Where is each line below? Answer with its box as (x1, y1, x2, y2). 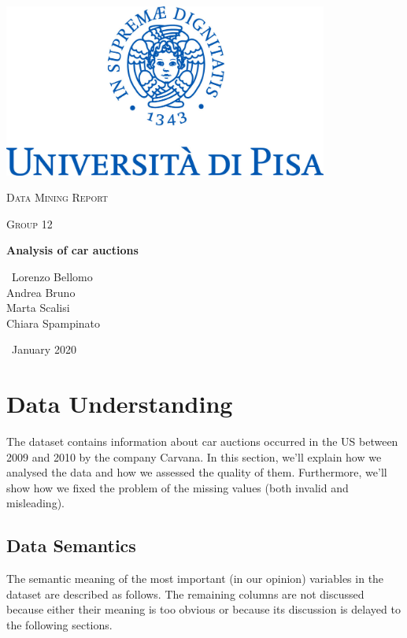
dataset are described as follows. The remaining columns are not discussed (6, 585, 364, 602)
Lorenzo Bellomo (11, 268, 93, 284)
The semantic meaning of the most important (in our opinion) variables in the (6, 570, 384, 587)
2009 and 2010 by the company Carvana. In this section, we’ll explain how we (6, 448, 382, 465)
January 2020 (11, 341, 76, 358)
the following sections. (6, 617, 113, 632)
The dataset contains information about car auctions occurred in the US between (6, 433, 398, 450)
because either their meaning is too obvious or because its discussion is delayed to (6, 601, 401, 618)
